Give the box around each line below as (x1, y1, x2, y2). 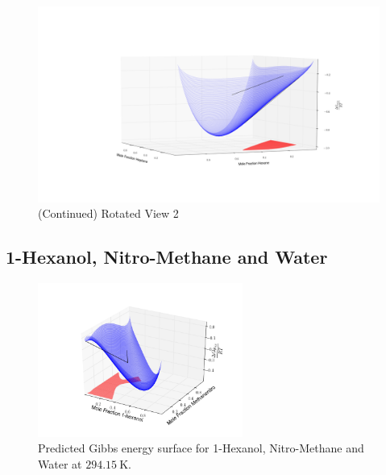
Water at (38, 456, 82, 472)
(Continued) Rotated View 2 (38, 205, 179, 222)
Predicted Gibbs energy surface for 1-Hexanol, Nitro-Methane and (38, 440, 364, 456)
